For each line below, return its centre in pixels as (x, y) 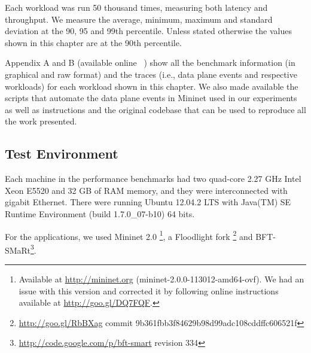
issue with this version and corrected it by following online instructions (149, 290)
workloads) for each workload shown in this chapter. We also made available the (152, 86)
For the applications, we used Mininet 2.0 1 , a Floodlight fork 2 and (129, 235)
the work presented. (41, 121)
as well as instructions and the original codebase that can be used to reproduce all (155, 109)
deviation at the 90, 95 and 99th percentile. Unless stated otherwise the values (148, 31)
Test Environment (62, 153)
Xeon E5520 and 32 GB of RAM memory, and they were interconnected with (146, 190)
